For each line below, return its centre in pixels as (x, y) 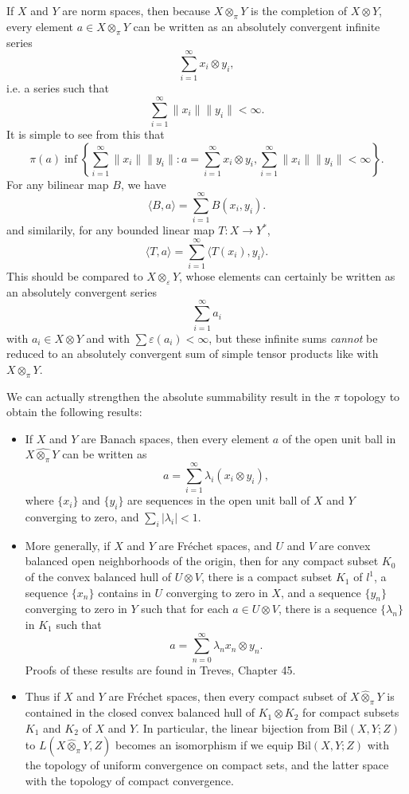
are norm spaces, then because (136, 10)
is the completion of (299, 10)
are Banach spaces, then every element (175, 438)
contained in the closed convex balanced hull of (140, 712)
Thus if (43, 696)
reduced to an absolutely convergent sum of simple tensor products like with (193, 354)
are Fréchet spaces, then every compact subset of (228, 696)
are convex (345, 545)
